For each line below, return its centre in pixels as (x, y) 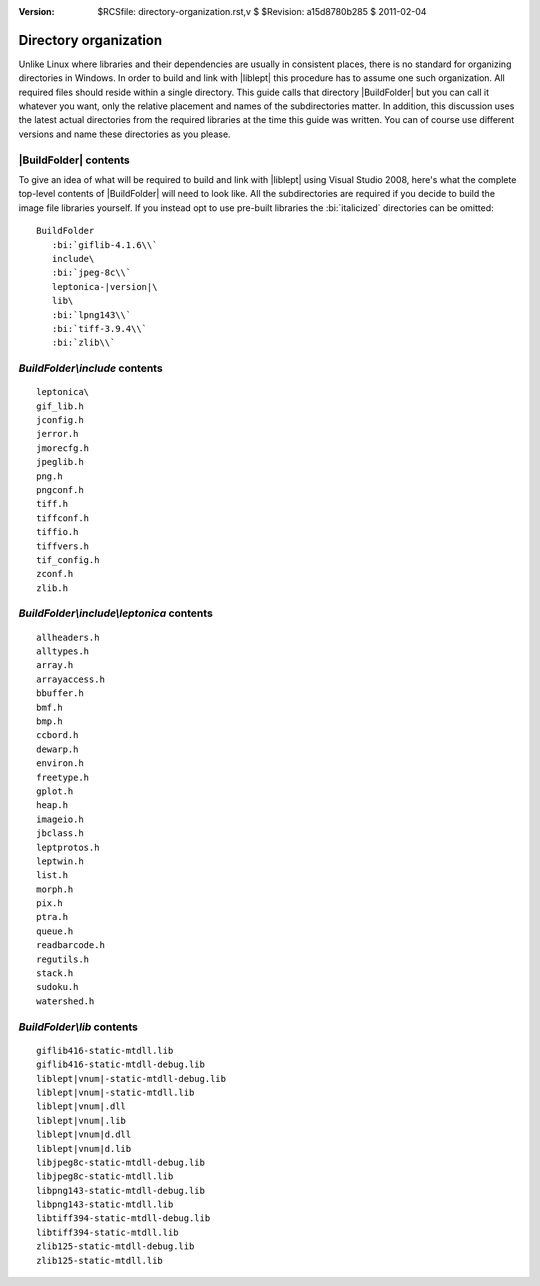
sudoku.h (57, 987)
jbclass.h (60, 833)
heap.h (52, 805)
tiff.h (52, 504)
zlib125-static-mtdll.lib (100, 1260)
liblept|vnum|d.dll (84, 1134)
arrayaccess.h (70, 679)
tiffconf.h (63, 518)
